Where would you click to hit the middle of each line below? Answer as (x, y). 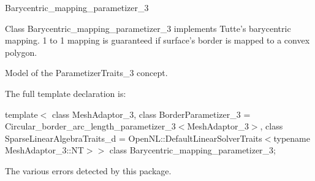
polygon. (21, 52)
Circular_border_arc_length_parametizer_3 (90, 126)
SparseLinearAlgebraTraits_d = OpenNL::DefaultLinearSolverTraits (134, 138)
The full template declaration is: (66, 93)
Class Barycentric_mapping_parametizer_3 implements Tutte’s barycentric (148, 28)
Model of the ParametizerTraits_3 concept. (86, 73)
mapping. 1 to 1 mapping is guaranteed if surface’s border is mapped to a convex (157, 40)
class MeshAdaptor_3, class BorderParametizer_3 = (151, 114)
